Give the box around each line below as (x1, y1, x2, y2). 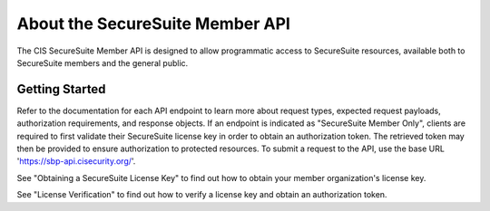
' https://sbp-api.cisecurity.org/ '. (16, 156, 136, 167)
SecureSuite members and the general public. (16, 57, 189, 68)
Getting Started (16, 82, 106, 97)
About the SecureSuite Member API (16, 14, 290, 34)
